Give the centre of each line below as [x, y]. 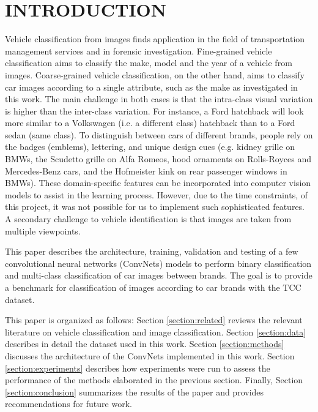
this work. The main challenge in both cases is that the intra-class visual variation [159, 99]
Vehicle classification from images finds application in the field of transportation [155, 39]
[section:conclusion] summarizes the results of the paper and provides [135, 391]
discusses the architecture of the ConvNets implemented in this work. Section [150, 355]
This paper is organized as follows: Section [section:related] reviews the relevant [154, 320]
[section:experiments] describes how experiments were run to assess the [138, 368]
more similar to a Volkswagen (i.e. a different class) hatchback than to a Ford [150, 123]
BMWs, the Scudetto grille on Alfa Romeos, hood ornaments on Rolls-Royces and [158, 159]
